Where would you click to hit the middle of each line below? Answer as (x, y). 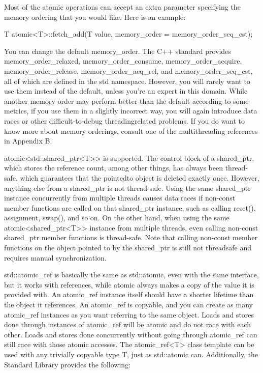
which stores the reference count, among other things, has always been (114, 168)
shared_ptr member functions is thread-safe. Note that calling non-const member (131, 237)
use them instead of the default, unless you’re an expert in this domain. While (126, 91)
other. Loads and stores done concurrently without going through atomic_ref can (131, 334)
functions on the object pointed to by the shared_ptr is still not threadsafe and (128, 248)
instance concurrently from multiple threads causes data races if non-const (120, 198)
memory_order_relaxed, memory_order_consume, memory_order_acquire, (123, 61)
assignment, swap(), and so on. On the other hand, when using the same (117, 218)
